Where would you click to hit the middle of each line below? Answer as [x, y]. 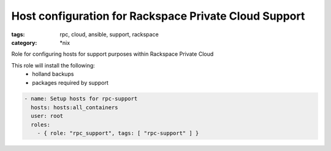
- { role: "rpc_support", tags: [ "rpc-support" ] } [118, 133]
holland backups [53, 74]
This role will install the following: [53, 65]
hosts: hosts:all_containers [75, 107]
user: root [47, 116]
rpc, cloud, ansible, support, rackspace [109, 34]
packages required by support [70, 82]
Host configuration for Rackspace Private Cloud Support [158, 16]
